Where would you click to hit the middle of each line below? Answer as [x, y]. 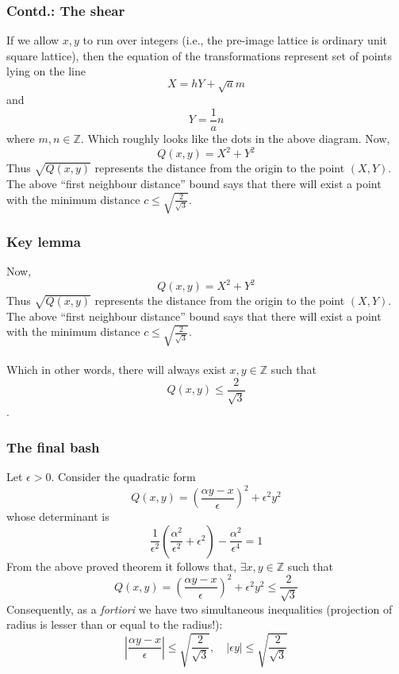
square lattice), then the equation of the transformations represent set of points [199, 55]
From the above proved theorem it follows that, [122, 566]
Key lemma [44, 241]
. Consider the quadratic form [123, 477]
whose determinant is [58, 516]
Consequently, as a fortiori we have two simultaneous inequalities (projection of [199, 609]
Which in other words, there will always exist [116, 370]
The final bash [53, 447]
